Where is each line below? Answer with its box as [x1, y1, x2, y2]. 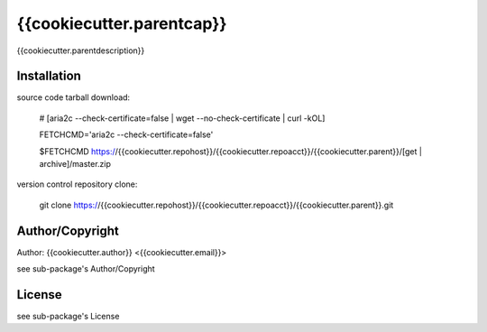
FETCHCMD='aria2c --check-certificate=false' [39, 129, 214, 140]
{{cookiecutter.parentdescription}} [16, 45, 145, 56]
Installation [16, 69, 81, 84]
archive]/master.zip [39, 159, 112, 170]
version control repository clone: [16, 179, 138, 189]
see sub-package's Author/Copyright [16, 263, 155, 274]
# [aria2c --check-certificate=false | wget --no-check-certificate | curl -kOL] [39, 113, 326, 124]
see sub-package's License [16, 311, 120, 321]
